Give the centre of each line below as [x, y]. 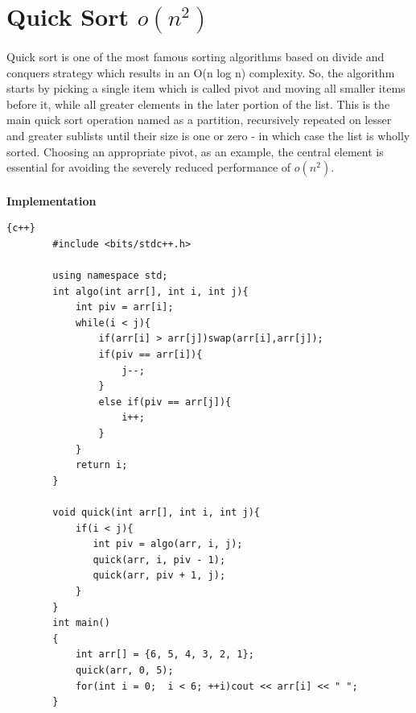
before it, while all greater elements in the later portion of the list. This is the [198, 104]
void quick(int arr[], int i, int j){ [156, 512]
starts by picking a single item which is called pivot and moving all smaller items [206, 88]
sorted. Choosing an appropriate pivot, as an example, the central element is [195, 151]
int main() [81, 623]
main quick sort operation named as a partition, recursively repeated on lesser [199, 120]
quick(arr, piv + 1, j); [159, 576]
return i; [101, 465]
